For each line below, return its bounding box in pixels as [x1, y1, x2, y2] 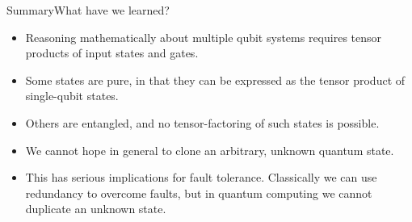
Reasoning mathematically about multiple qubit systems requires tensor [25, 28, 382, 45]
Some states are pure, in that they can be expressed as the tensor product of [25, 71, 406, 88]
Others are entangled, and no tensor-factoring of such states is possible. [25, 114, 380, 131]
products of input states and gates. [25, 44, 199, 61]
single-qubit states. [25, 87, 119, 104]
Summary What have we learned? [6, 2, 170, 18]
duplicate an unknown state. [25, 200, 166, 217]
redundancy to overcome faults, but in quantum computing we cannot [25, 184, 372, 201]
